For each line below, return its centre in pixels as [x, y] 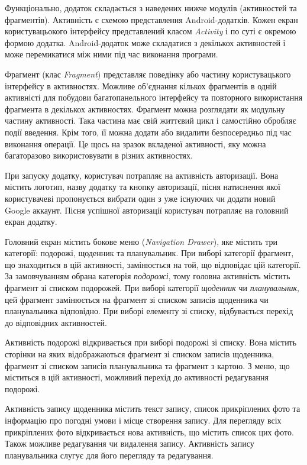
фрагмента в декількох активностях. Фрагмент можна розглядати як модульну [145, 109]
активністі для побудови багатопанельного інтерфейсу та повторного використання [154, 97]
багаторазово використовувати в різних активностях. [99, 155]
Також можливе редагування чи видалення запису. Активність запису [130, 443]
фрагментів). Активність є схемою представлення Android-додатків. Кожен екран [151, 19]
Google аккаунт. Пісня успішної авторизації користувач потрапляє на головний [147, 210]
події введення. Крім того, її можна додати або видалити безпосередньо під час [148, 132]
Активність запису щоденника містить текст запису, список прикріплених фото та [153, 409]
